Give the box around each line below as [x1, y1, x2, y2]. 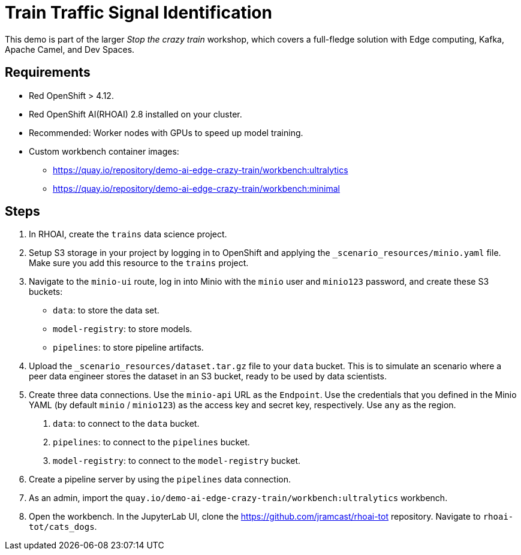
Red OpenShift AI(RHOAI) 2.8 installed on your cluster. [29, 108, 242, 119]
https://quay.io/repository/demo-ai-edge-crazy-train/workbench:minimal [53, 183, 340, 194]
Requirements [5, 65, 91, 80]
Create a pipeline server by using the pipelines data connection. [29, 474, 291, 485]
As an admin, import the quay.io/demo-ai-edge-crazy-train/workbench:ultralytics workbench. [29, 493, 448, 503]
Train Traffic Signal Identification [5, 2, 272, 23]
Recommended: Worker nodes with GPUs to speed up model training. [29, 127, 303, 138]
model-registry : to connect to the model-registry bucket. [53, 456, 301, 466]
